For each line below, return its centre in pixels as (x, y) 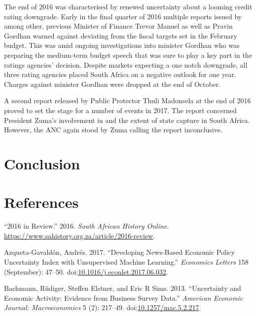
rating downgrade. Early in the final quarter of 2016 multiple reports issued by (123, 16)
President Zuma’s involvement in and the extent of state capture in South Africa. (127, 120)
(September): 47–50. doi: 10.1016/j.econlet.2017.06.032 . (86, 271)
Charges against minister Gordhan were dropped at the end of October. (112, 84)
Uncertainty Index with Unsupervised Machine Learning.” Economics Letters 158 (126, 262)
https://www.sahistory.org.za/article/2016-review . (80, 235)
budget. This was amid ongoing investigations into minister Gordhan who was (122, 45)
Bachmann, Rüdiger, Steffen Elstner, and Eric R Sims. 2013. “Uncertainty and (123, 288)
